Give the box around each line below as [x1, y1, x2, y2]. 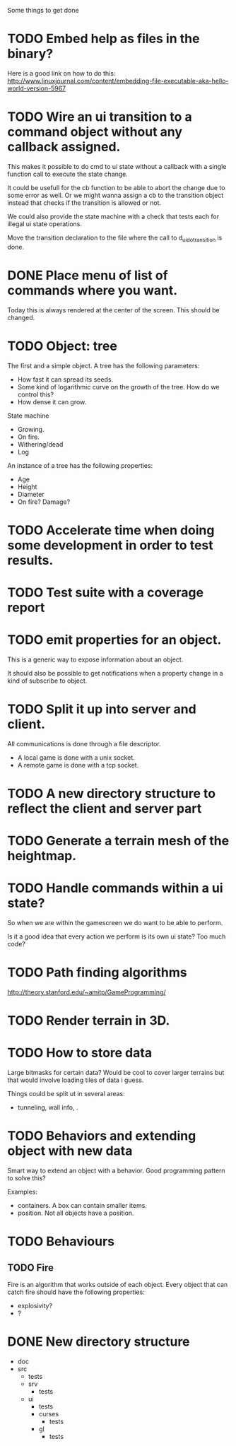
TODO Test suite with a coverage [7, 584, 203, 600]
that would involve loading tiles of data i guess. [7, 1076, 144, 1084]
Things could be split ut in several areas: [7, 1090, 125, 1098]
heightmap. [7, 848, 76, 864]
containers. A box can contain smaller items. [17, 1201, 147, 1210]
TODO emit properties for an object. [7, 632, 222, 648]
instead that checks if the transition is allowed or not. [7, 198, 161, 207]
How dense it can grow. [17, 397, 87, 406]
